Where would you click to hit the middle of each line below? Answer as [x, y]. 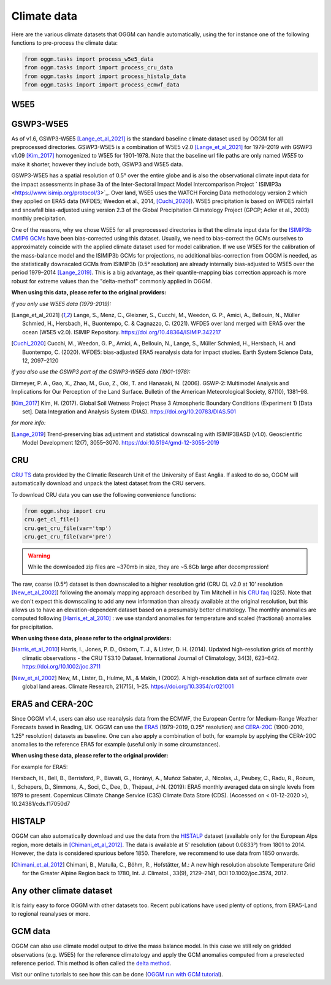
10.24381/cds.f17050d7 [41, 804]
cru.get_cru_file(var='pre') [68, 536]
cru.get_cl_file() [52, 519]
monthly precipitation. [39, 218]
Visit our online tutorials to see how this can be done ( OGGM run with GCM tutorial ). [117, 975]
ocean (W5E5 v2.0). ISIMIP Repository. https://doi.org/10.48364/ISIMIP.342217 [122, 332]
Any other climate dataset [62, 890]
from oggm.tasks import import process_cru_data [99, 68]
